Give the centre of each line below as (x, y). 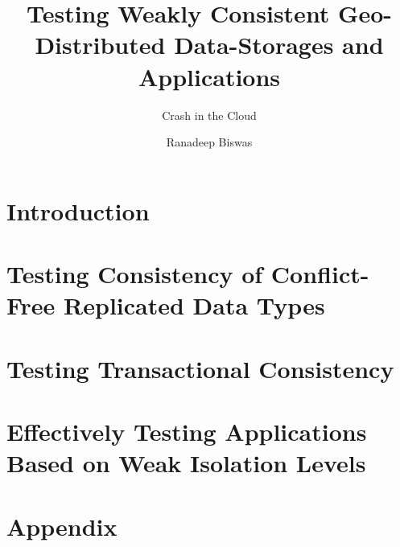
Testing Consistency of (135, 274)
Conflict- (320, 274)
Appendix (62, 526)
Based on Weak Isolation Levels (186, 463)
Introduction (78, 210)
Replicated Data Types (194, 305)
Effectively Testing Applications (187, 431)
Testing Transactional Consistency (200, 368)
